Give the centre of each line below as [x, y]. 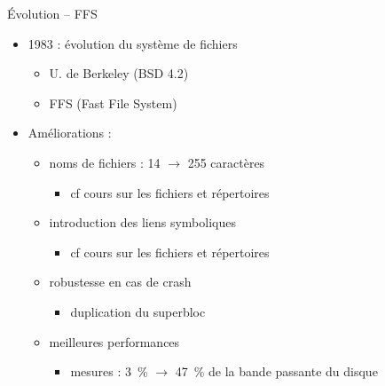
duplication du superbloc [138, 311]
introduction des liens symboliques [142, 222]
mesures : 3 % [109, 371]
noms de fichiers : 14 [105, 162]
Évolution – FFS [52, 13]
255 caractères [226, 162]
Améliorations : [70, 133]
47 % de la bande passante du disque [276, 371]
